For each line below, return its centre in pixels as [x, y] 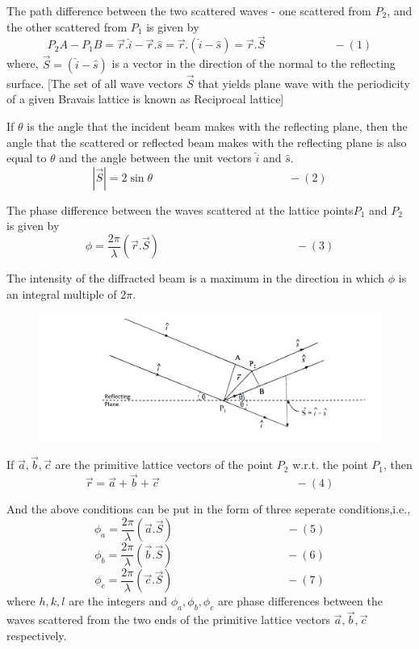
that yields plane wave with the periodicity [304, 83]
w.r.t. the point [330, 465]
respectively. [37, 635]
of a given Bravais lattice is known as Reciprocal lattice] [145, 99]
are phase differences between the [300, 601]
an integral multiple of [62, 294]
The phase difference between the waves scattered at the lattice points [180, 209]
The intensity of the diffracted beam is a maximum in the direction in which [196, 278]
